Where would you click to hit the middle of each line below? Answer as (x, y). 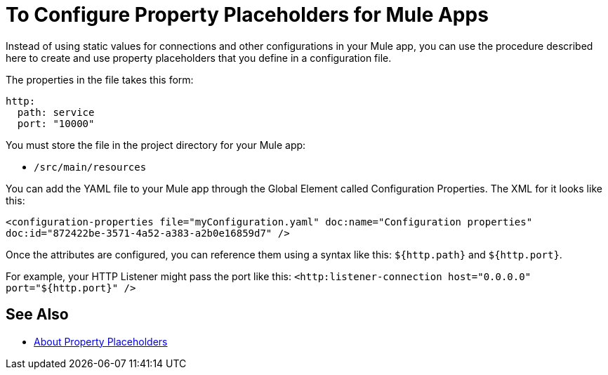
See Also (37, 315)
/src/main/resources (90, 167)
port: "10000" (56, 123)
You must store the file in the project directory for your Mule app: (156, 145)
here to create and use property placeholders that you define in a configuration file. (199, 58)
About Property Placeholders (101, 341)
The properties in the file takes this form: (100, 79)
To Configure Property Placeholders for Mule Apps (247, 15)
